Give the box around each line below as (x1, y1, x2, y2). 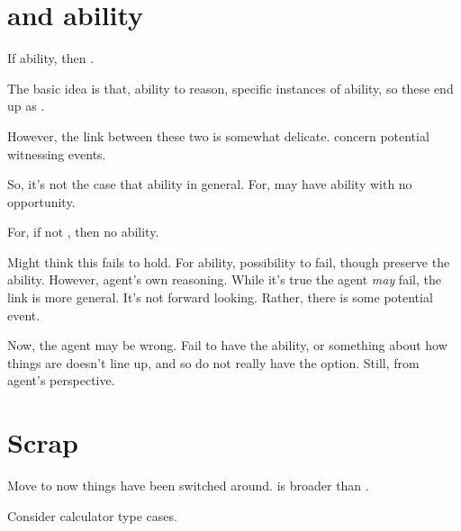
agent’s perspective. (7, 371, 115, 390)
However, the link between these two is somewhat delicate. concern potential (7, 126, 429, 145)
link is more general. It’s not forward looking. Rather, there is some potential (7, 288, 433, 307)
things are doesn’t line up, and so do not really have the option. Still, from (7, 353, 420, 372)
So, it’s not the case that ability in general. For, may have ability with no (7, 175, 412, 193)
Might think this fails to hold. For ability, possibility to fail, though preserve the (7, 252, 450, 271)
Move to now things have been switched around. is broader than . (7, 476, 369, 495)
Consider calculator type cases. (7, 506, 177, 525)
